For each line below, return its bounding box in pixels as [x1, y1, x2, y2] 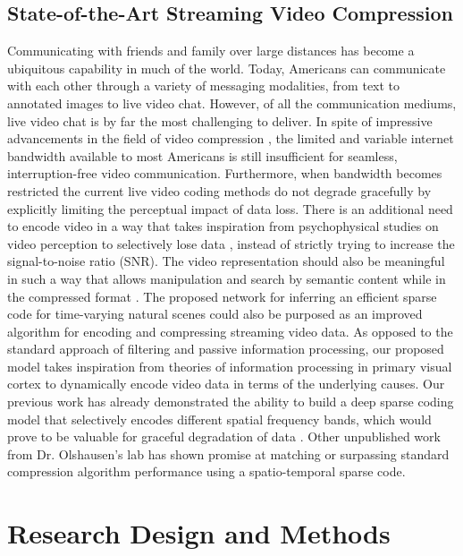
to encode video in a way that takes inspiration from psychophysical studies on [7, 217, 439, 235]
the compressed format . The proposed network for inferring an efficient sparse [7, 287, 437, 305]
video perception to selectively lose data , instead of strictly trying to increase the [7, 234, 455, 252]
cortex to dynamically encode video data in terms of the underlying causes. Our [7, 374, 445, 393]
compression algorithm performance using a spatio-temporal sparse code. [7, 462, 406, 481]
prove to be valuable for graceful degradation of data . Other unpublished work [7, 427, 441, 446]
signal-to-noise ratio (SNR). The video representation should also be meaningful [7, 252, 445, 270]
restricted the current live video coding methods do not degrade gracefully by [7, 181, 432, 200]
